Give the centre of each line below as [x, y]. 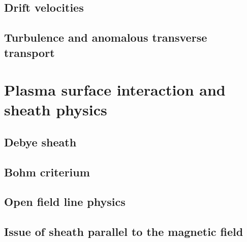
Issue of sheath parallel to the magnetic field [124, 232]
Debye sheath [40, 142]
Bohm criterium [47, 172]
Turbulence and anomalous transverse [106, 37]
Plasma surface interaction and [115, 90]
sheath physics [56, 110]
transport [29, 52]
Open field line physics [65, 202]
